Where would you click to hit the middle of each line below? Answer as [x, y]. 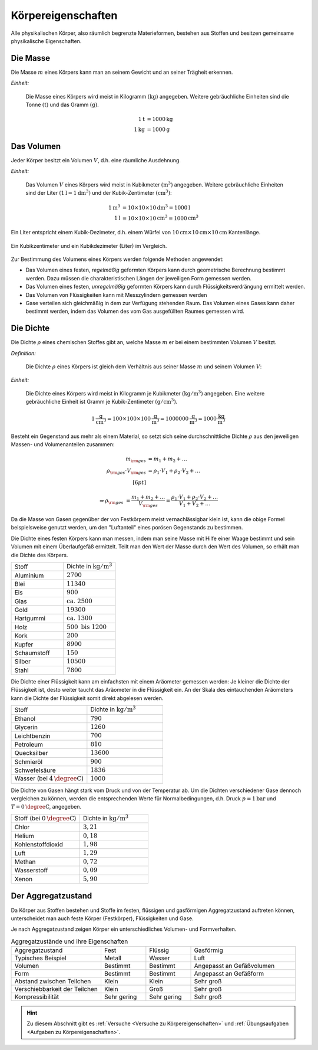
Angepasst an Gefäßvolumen [234, 966]
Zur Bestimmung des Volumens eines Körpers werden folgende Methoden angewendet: [117, 259]
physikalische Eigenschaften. [46, 41]
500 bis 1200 [87, 627]
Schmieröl [29, 761]
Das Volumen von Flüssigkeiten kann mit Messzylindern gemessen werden [116, 295]
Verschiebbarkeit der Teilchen [56, 989]
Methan [25, 862]
